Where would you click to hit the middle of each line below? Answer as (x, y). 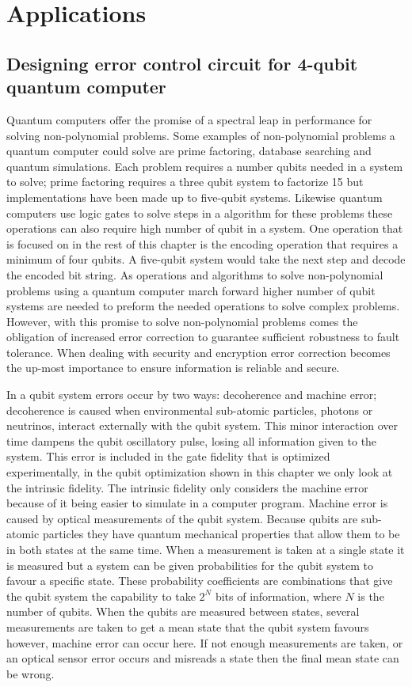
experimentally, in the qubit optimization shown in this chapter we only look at (200, 472)
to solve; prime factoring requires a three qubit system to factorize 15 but (185, 182)
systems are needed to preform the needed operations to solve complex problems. (203, 306)
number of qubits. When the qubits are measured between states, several (183, 611)
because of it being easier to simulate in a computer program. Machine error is (197, 503)
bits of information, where (278, 596)
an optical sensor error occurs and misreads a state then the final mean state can (203, 658)
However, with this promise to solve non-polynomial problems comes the (182, 321)
